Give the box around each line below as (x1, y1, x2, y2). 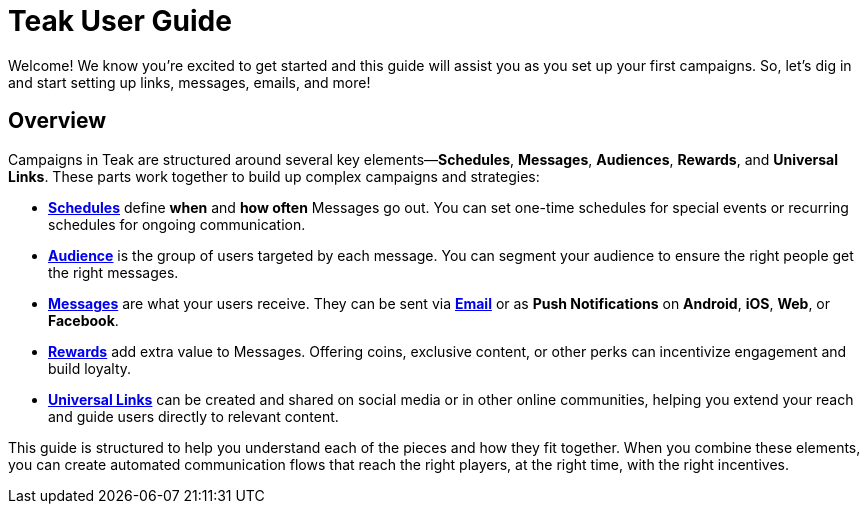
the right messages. (48, 263, 179, 281)
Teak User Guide (8, 4, 232, 38)
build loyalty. (48, 359, 132, 377)
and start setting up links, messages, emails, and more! (8, 73, 371, 91)
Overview (8, 108, 107, 134)
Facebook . (48, 311, 119, 329)
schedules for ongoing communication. (48, 215, 306, 233)
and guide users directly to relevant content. (48, 407, 339, 425)
